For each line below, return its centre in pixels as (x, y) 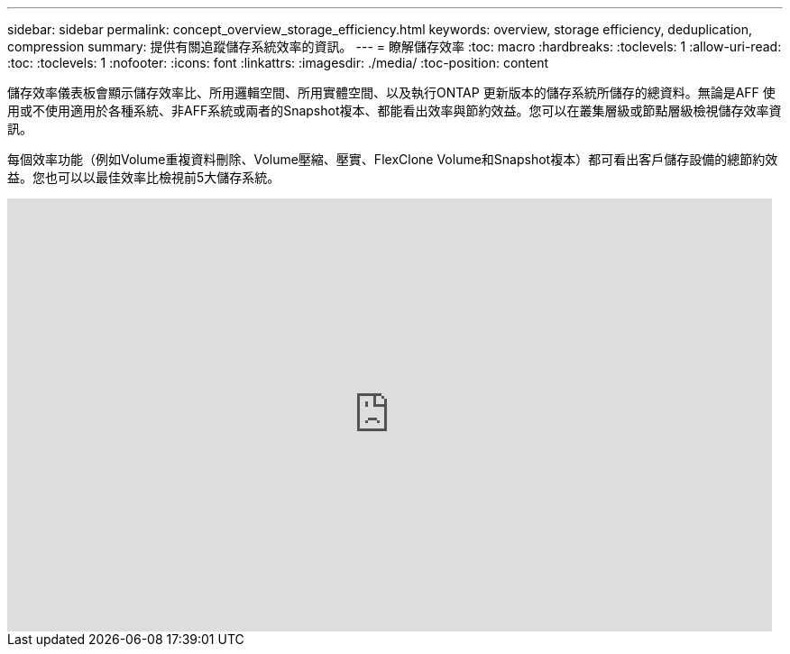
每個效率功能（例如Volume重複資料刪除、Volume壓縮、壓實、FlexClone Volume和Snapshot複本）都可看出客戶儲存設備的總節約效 (393, 159)
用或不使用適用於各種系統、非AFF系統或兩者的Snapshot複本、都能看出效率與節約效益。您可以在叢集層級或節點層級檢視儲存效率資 (395, 111)
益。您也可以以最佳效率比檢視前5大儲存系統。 (144, 177)
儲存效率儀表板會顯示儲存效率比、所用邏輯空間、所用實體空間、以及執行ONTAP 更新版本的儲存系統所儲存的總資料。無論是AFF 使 (391, 92)
